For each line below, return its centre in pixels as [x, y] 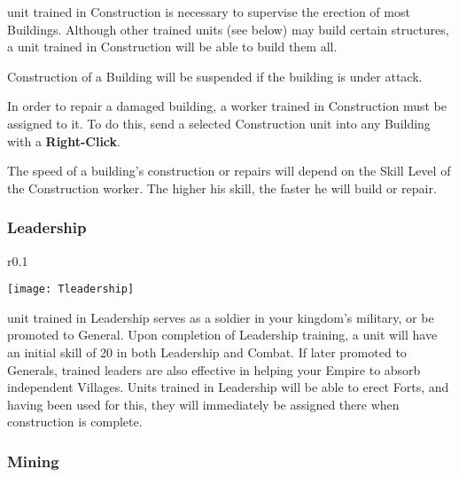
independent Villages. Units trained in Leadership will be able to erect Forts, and [228, 387]
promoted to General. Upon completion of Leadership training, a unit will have [222, 335]
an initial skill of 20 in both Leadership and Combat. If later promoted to [207, 352]
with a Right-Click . [64, 141]
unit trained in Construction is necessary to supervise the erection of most [209, 12]
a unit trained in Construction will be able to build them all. [172, 47]
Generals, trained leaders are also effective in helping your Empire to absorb [214, 369]
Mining [33, 461]
